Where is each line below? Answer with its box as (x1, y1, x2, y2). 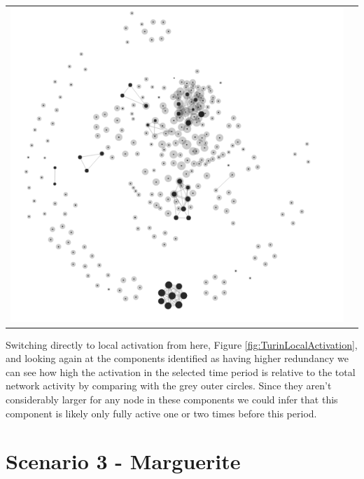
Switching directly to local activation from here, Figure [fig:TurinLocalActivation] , (6, 337, 358, 352)
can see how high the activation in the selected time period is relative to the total (6, 364, 356, 379)
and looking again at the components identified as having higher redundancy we (6, 351, 349, 366)
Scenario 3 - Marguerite (6, 447, 241, 475)
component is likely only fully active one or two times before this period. (6, 405, 317, 420)
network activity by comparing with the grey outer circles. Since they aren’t (6, 378, 332, 393)
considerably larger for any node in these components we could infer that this (6, 391, 338, 406)
